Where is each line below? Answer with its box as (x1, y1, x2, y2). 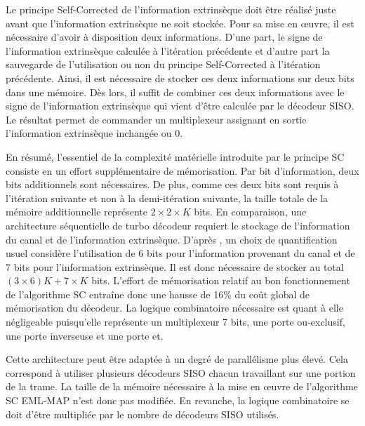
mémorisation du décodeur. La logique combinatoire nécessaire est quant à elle (6, 300, 343, 315)
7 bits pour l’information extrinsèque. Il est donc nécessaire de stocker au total (6, 259, 344, 274)
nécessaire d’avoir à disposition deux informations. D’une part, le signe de (6, 29, 323, 44)
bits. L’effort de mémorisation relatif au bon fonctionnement (91, 273, 350, 288)
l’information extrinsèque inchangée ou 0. (6, 126, 183, 140)
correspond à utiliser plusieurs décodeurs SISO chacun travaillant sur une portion (6, 365, 356, 380)
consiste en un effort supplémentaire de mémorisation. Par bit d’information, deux (6, 163, 359, 178)
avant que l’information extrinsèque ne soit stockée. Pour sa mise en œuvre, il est (6, 15, 354, 30)
